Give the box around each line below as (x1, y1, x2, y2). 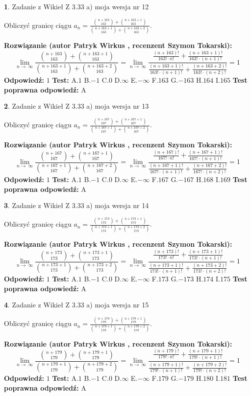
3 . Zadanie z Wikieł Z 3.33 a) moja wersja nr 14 (4, 200, 149, 210)
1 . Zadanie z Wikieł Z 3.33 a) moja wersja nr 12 (4, 1, 149, 11)
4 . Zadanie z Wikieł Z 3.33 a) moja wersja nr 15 (4, 300, 149, 310)
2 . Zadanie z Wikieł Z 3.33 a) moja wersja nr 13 (4, 101, 149, 111)
